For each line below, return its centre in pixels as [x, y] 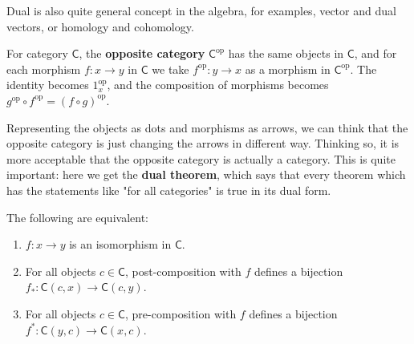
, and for [375, 53]
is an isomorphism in [120, 244]
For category [37, 53]
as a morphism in [288, 69]
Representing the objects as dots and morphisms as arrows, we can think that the [207, 127]
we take [170, 69]
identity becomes [48, 85]
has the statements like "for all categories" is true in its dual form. [169, 190]
